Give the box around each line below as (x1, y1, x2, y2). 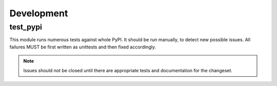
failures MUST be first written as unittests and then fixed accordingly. (9, 44, 156, 50)
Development (9, 8, 68, 19)
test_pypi (9, 22, 42, 32)
